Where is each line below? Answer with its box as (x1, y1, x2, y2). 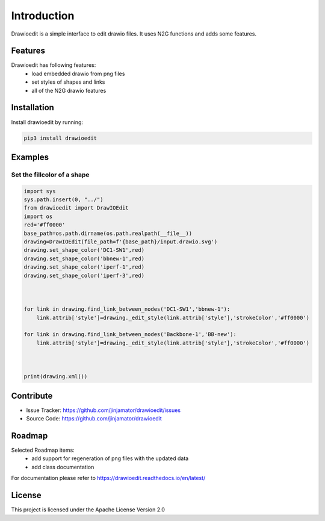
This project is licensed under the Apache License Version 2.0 (11, 506, 166, 513)
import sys (23, 187, 56, 195)
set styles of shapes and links (31, 78, 105, 86)
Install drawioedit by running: (11, 118, 84, 126)
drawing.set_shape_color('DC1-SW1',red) (23, 247, 144, 254)
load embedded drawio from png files (31, 70, 125, 77)
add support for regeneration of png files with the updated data (31, 455, 189, 462)
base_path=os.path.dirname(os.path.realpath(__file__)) (23, 229, 193, 237)
